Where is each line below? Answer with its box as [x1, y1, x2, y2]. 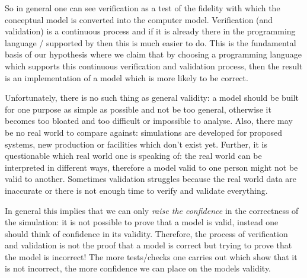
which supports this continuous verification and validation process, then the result [5, 59, 303, 72]
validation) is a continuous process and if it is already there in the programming [5, 25, 296, 37]
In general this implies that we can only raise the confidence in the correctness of [5, 204, 299, 216]
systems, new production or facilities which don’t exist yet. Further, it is [5, 138, 267, 150]
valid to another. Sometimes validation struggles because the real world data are [5, 172, 297, 185]
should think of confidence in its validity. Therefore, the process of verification [5, 227, 288, 239]
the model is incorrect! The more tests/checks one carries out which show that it [5, 250, 298, 263]
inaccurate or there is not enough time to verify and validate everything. [5, 184, 268, 196]
